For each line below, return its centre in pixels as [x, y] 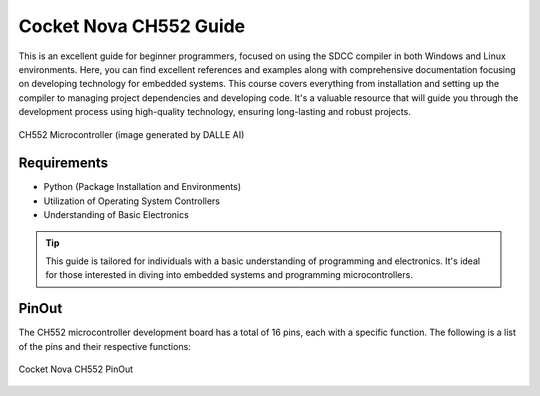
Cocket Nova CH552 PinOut [76, 369]
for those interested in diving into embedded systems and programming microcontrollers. [229, 275]
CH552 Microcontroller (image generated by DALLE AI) [131, 134]
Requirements [63, 163]
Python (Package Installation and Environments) [142, 187]
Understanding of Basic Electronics [116, 215]
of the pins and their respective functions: [105, 346]
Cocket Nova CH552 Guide [132, 26]
